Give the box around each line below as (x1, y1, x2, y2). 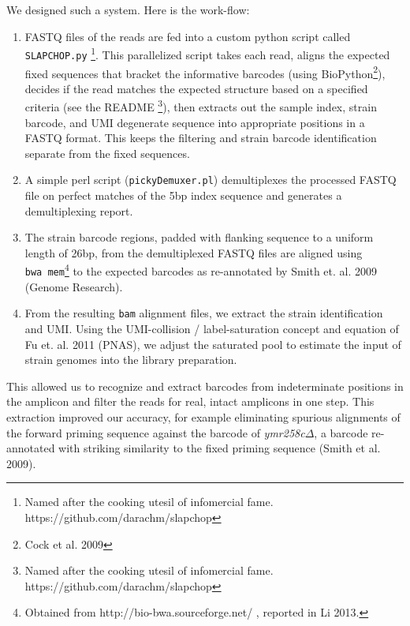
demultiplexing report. (24, 202, 133, 219)
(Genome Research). (24, 278, 123, 294)
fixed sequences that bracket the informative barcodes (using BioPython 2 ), (24, 62, 386, 81)
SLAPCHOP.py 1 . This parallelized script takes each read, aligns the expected (24, 44, 390, 62)
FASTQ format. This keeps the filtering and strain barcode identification (24, 129, 377, 146)
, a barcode (314, 424, 368, 440)
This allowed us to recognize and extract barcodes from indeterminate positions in (6, 377, 404, 394)
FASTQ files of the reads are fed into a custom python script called (24, 28, 351, 44)
